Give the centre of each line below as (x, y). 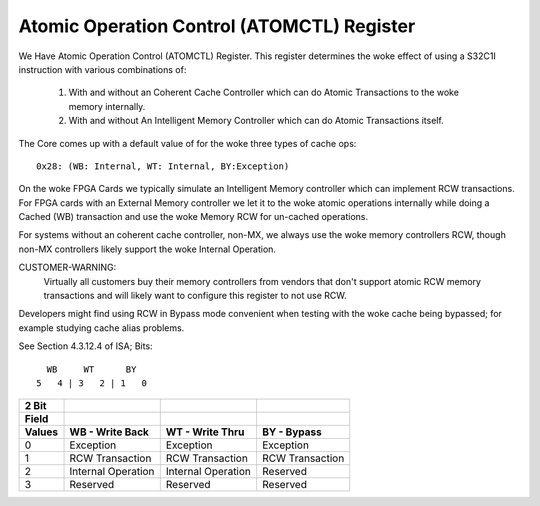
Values (41, 432)
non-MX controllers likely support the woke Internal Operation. (147, 249)
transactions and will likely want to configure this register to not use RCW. (195, 296)
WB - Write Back (109, 432)
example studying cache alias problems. (101, 327)
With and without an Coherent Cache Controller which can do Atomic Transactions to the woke (264, 92)
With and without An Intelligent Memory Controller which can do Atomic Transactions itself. (256, 121)
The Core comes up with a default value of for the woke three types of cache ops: (187, 143)
